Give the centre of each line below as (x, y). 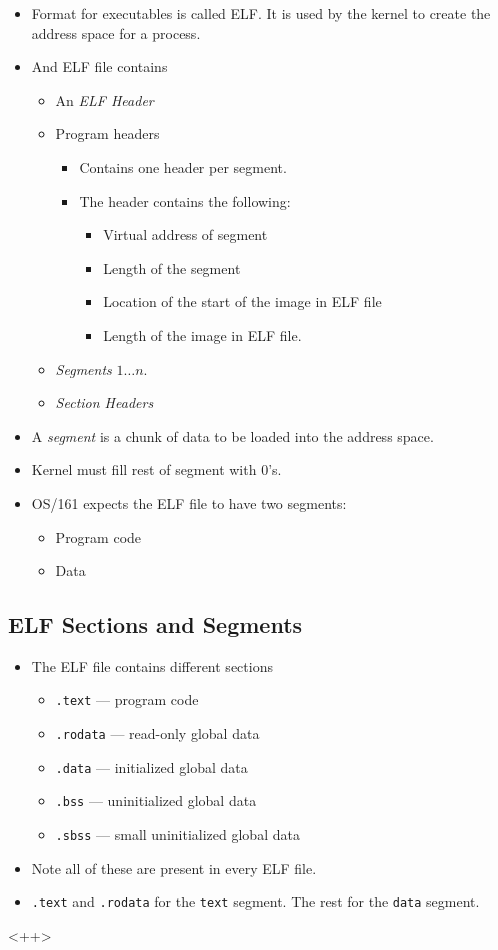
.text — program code (127, 699)
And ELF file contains (99, 66)
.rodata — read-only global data (157, 733)
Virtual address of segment (185, 234)
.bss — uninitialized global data (156, 800)
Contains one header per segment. (183, 166)
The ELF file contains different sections (152, 665)
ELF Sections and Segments (155, 624)
